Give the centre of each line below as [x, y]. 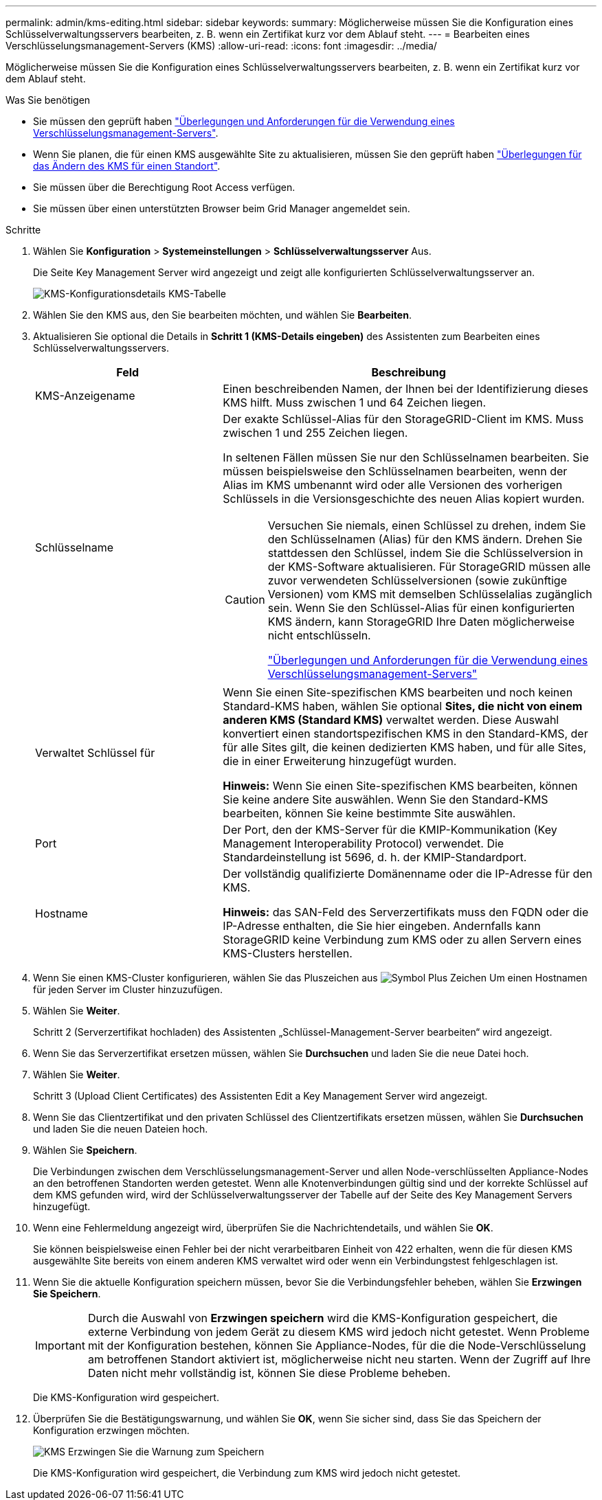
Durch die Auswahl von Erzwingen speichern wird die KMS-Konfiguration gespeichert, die [323, 1318]
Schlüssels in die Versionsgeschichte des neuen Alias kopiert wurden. [404, 499]
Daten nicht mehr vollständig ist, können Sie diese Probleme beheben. [269, 1373]
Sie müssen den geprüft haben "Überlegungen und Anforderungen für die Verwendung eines [244, 121]
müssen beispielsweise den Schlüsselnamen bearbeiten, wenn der [395, 471]
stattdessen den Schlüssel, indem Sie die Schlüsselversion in [425, 553]
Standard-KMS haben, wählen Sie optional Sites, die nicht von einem [403, 706]
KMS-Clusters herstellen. [288, 953]
